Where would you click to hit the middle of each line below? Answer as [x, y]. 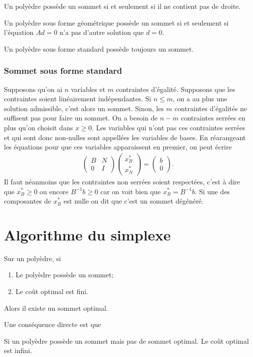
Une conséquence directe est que [53, 324]
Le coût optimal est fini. [52, 291]
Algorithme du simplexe [87, 234]
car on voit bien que [130, 191]
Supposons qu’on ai [33, 89]
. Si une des [212, 191]
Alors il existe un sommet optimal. [56, 308]
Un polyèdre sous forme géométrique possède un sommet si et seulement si [116, 22]
